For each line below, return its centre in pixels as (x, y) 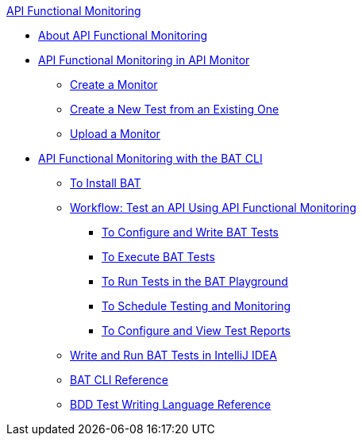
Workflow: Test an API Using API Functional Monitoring (213, 208)
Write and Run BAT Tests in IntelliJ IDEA (173, 355)
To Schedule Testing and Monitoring (196, 306)
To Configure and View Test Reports (196, 331)
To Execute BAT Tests (158, 257)
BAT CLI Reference (119, 380)
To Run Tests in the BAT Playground (195, 281)
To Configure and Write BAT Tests (190, 232)
